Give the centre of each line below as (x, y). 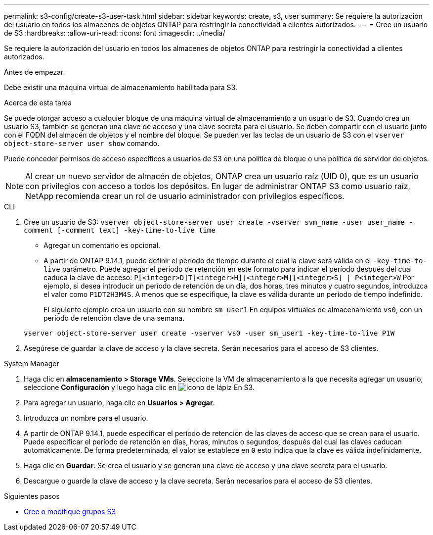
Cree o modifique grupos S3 (70, 511)
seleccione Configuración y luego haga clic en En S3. (139, 387)
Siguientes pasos (32, 496)
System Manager (32, 364)
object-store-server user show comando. (82, 143)
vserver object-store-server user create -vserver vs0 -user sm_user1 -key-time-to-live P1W (209, 333)
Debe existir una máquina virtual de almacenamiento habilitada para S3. (121, 87)
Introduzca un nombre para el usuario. (86, 418)
